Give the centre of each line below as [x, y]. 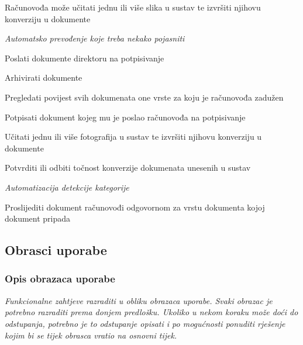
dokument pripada [38, 218]
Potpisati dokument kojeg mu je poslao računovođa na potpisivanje [125, 117]
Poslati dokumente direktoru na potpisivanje [85, 58]
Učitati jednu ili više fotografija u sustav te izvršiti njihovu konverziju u [133, 137]
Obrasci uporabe [56, 250]
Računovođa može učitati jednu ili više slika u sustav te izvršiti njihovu [133, 7]
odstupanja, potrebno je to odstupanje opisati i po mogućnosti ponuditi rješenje [145, 323]
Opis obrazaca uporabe [60, 279]
